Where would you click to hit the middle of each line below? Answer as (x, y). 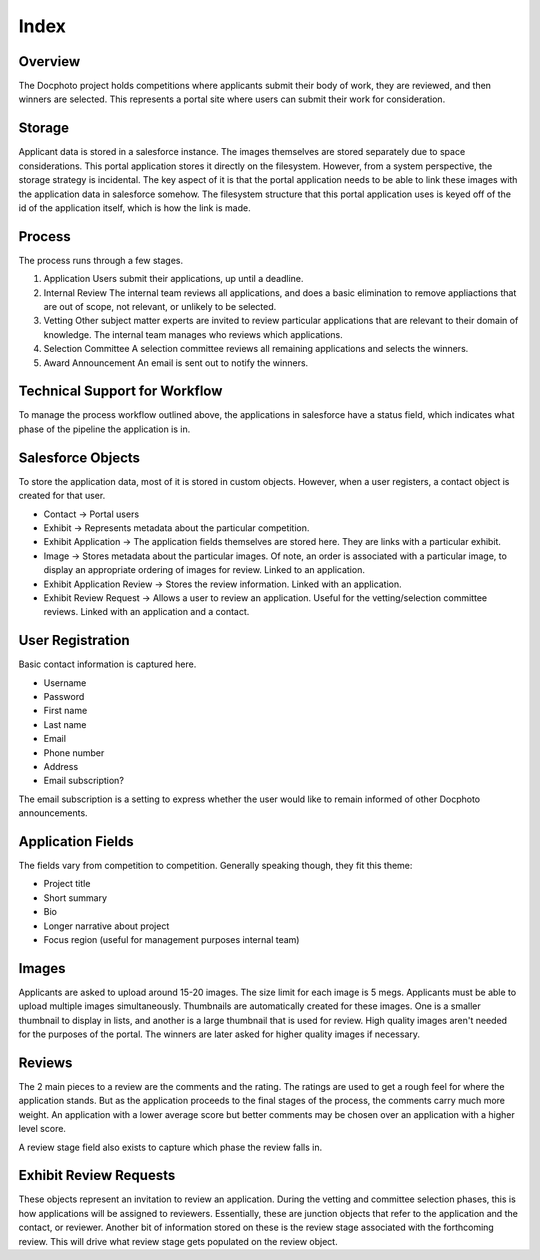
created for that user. (62, 496)
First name (65, 711)
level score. (42, 1129)
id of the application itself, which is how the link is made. (134, 207)
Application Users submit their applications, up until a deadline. (173, 279)
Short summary (75, 897)
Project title (67, 884)
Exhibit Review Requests (97, 1175)
